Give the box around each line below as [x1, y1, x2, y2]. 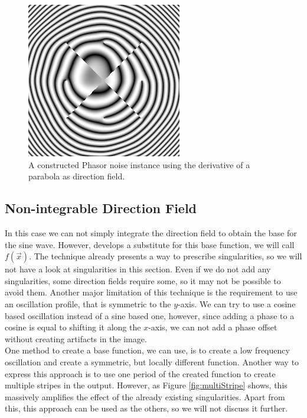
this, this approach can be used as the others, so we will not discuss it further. [5, 402, 288, 414]
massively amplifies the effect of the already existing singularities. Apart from [5, 390, 285, 403]
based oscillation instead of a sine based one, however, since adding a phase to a [5, 309, 295, 321]
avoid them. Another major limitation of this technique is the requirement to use [5, 286, 298, 298]
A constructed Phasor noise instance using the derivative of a [28, 158, 250, 171]
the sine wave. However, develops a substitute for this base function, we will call [5, 238, 295, 250]
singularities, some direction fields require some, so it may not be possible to [5, 274, 281, 287]
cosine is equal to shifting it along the [5, 321, 141, 333]
